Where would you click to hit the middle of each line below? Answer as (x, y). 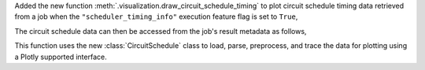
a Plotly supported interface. (61, 57)
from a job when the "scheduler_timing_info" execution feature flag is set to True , (156, 17)
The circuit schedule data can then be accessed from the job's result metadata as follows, (161, 31)
